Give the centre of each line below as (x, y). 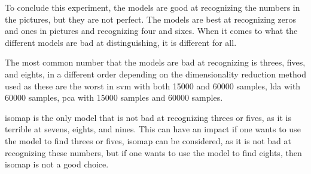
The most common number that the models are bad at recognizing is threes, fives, (155, 62)
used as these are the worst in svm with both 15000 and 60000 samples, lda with (153, 86)
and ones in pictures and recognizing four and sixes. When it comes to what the (151, 31)
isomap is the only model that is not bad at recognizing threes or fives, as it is (148, 117)
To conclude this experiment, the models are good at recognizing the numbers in (153, 7)
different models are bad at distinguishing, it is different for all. (121, 42)
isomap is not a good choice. (57, 164)
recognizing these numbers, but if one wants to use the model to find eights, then (153, 152)
